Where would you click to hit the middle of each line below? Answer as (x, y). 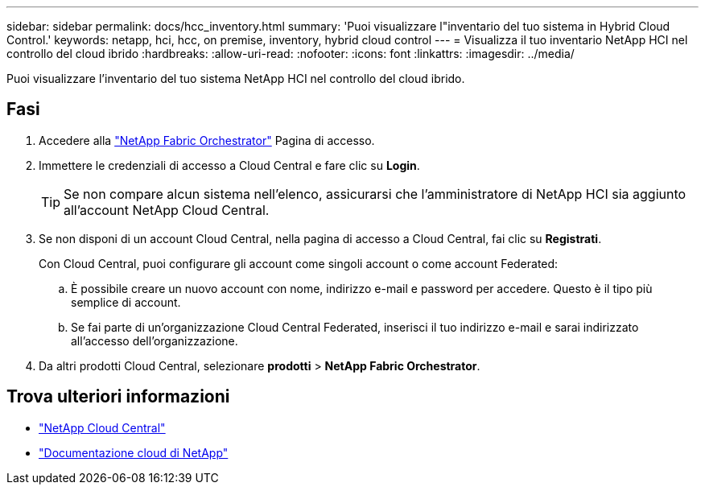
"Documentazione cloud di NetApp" (134, 452)
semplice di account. (126, 302)
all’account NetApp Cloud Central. (167, 210)
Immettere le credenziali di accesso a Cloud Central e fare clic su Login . (229, 165)
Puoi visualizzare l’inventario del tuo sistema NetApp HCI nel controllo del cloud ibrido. (236, 78)
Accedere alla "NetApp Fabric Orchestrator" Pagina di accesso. (207, 140)
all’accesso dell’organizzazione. (155, 340)
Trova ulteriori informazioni (118, 397)
